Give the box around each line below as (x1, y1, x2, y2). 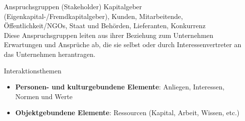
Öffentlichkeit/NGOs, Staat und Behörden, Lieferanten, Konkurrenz (4, 20, 206, 31)
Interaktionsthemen (4, 65, 61, 75)
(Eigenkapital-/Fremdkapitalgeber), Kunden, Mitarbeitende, (4, 11, 183, 21)
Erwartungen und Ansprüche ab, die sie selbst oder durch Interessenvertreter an (4, 39, 242, 50)
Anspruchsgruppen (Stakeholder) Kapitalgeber (4, 1, 142, 11)
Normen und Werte (15, 91, 73, 101)
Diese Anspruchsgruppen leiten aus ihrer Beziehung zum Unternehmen (4, 30, 214, 40)
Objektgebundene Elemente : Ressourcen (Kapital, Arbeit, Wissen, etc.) (15, 107, 240, 118)
